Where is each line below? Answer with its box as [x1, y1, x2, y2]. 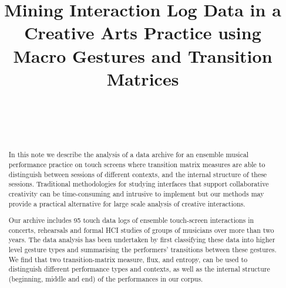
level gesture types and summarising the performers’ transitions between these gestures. [8, 245, 277, 255]
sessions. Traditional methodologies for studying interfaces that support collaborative [8, 179, 269, 189]
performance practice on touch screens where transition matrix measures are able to [8, 159, 265, 169]
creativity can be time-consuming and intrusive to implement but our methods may [8, 188, 264, 198]
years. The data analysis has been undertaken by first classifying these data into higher [8, 235, 275, 245]
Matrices [106, 66, 179, 90]
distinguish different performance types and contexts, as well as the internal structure [8, 264, 270, 274]
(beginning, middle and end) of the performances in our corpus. [8, 274, 203, 284]
